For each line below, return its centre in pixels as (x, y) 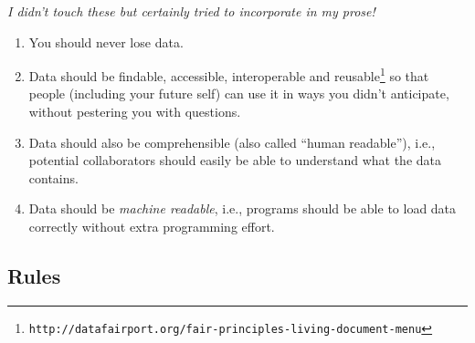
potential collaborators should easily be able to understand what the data (235, 160)
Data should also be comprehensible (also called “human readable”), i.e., (232, 142)
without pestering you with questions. (135, 112)
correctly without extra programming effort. (152, 226)
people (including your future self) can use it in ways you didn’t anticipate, (239, 94)
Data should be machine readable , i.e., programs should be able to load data (243, 208)
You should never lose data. (106, 42)
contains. (53, 177)
